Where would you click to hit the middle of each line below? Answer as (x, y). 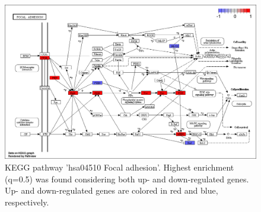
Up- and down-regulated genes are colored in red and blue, (112, 190)
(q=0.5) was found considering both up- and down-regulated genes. (127, 179)
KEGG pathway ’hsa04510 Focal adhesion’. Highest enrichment (120, 167)
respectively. (27, 202)
